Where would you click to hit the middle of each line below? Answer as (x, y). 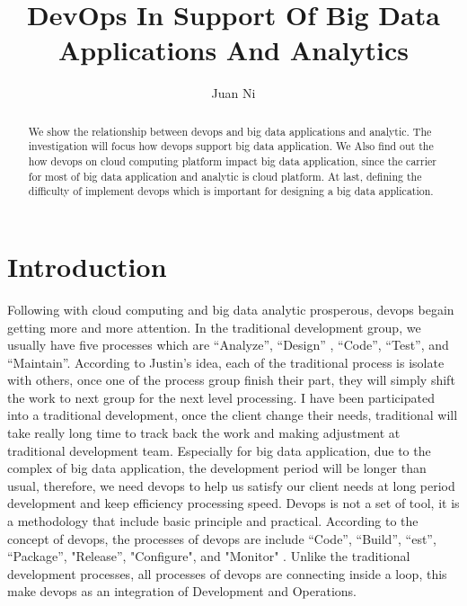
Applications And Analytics (233, 50)
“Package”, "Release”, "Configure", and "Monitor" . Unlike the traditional (209, 556)
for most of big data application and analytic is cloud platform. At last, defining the (225, 176)
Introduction (87, 266)
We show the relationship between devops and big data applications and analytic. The (230, 131)
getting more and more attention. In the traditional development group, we (214, 327)
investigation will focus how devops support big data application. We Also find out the (231, 146)
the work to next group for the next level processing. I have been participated (221, 397)
